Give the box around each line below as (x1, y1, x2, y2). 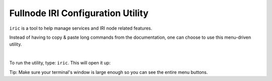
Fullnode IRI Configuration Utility (9, 8, 149, 19)
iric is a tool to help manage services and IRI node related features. (9, 25, 153, 31)
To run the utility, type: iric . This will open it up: (9, 60, 111, 66)
